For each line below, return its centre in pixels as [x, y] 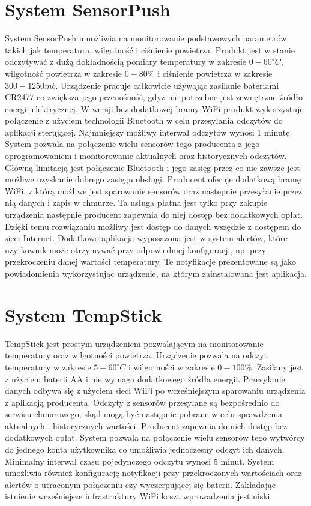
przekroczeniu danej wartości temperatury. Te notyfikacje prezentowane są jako [150, 261]
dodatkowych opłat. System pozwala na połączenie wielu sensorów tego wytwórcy [155, 437]
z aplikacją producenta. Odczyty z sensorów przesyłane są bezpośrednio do [142, 402]
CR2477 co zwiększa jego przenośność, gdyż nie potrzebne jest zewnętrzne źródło [154, 97]
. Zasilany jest [277, 366]
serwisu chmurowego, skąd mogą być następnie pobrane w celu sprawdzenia [144, 414]
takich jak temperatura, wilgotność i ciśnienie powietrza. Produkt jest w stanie [150, 50]
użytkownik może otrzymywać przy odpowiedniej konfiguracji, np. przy [135, 249]
